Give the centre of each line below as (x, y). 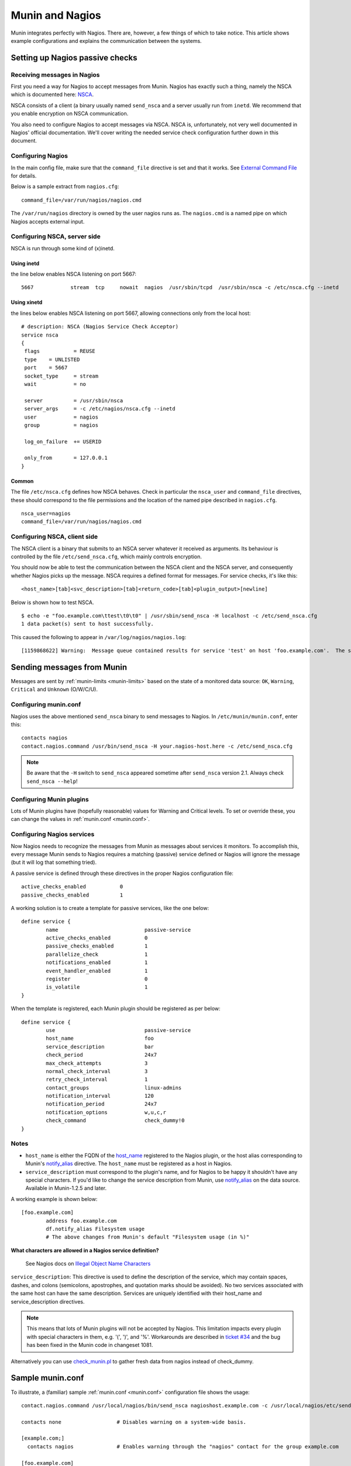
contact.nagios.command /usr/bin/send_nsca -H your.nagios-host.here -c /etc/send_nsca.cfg (157, 746)
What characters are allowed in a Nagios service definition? (85, 1250)
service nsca (40, 335)
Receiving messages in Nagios (55, 74)
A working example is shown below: (54, 1199)
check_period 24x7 (101, 1055)
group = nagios (61, 425)
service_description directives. (48, 1301)
